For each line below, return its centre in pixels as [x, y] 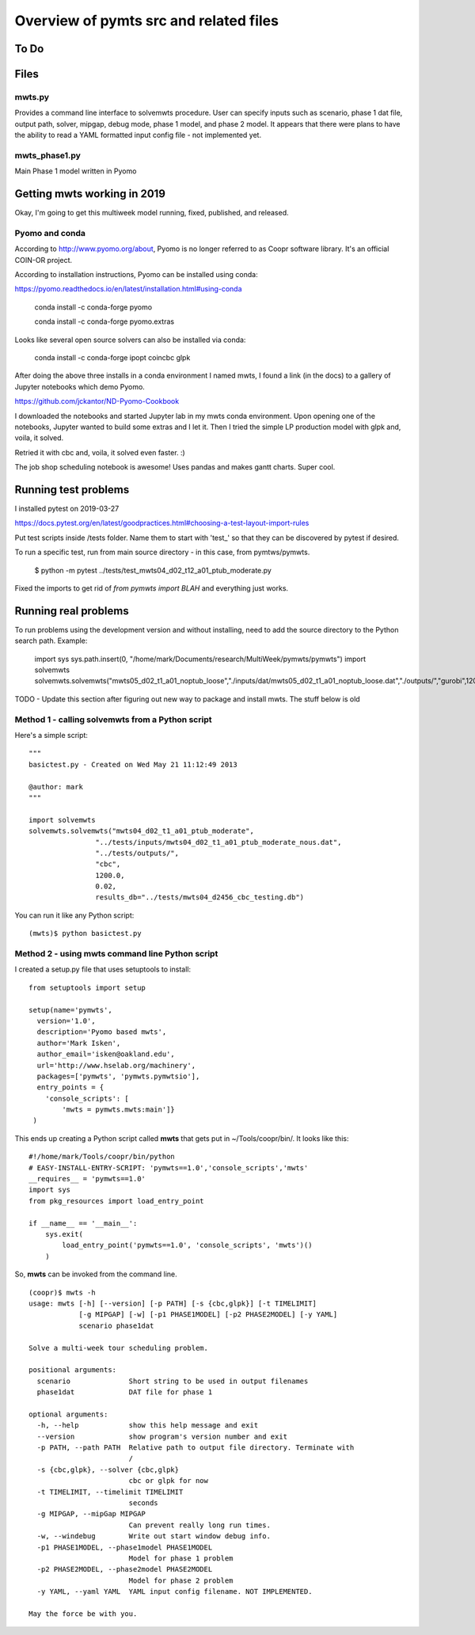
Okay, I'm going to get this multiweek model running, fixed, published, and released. [152, 213]
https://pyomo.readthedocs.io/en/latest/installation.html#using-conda [128, 289]
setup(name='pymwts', [70, 1010]
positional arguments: [73, 1370]
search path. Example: [51, 641]
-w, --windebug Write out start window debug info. [154, 1536]
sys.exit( [64, 1234]
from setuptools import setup [87, 987]
